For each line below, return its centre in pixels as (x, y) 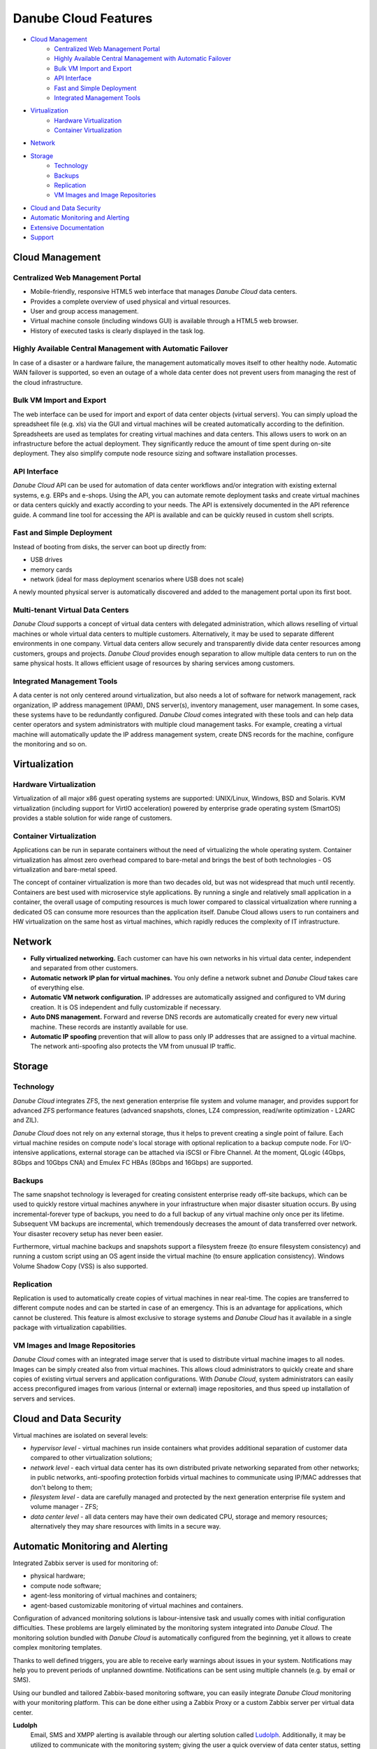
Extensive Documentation (67, 227)
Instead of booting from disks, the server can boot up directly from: (110, 546)
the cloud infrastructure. (48, 382)
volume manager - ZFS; (64, 1507)
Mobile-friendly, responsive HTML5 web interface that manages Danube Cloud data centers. (164, 292)
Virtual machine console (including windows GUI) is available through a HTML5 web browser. (164, 321)
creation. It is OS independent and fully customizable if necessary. (126, 1007)
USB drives (46, 560)
